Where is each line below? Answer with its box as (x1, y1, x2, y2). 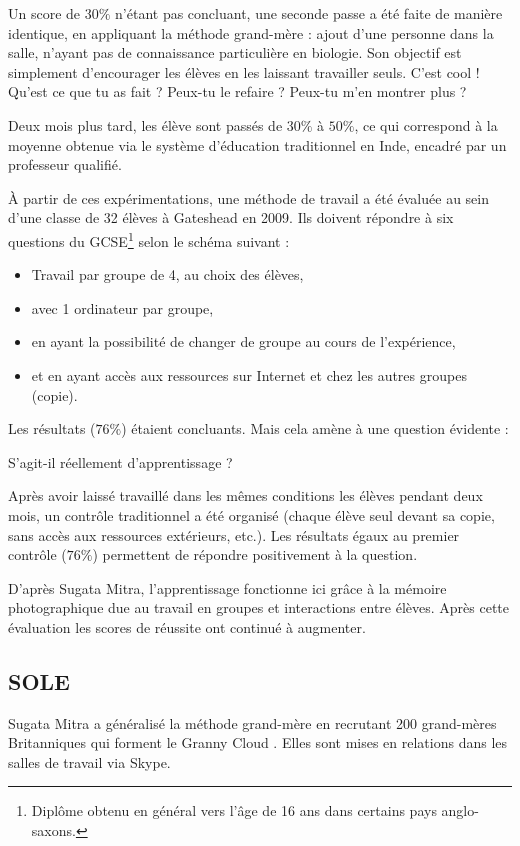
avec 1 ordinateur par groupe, (31, 297, 214, 318)
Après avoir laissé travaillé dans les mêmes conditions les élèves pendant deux (8, 485, 483, 506)
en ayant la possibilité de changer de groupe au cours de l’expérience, (31, 331, 456, 352)
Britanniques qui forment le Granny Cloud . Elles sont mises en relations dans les (8, 732, 508, 753)
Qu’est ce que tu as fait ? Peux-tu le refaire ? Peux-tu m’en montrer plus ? (8, 81, 467, 102)
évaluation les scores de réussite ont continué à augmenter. (8, 616, 366, 637)
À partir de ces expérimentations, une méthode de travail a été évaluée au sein (8, 187, 489, 208)
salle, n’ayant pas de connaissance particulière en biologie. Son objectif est (8, 42, 462, 63)
